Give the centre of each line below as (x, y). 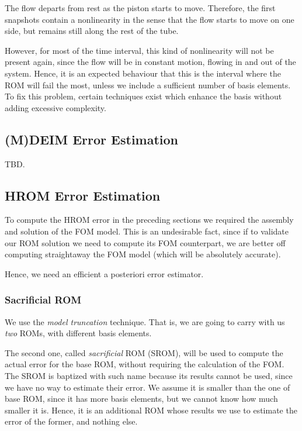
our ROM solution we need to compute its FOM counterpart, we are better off (145, 242)
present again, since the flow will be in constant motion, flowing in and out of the (150, 62)
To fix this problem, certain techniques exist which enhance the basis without (143, 96)
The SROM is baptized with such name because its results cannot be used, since (149, 375)
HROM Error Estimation (83, 195)
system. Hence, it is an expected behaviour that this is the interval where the (143, 73)
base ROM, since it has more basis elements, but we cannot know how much (141, 399)
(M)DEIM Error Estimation (92, 139)
